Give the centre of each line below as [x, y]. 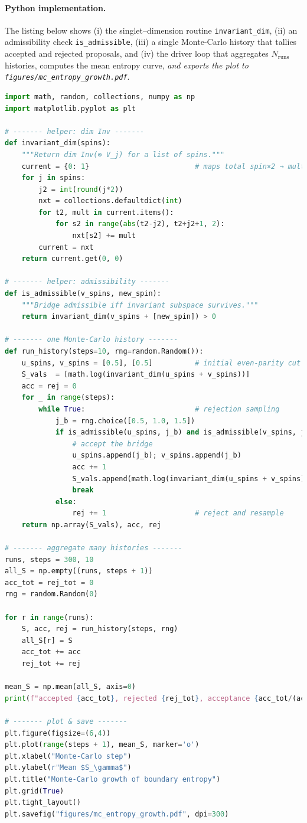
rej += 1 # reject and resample [178, 513]
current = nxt [66, 247]
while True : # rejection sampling [159, 409]
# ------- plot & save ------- [66, 722]
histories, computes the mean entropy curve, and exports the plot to [127, 65]
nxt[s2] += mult [104, 236]
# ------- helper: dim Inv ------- [75, 131]
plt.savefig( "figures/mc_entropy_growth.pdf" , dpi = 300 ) [117, 814]
